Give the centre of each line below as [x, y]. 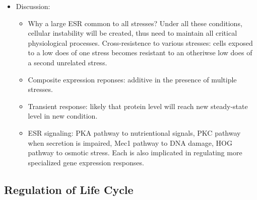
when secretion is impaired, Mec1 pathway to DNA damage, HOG [130, 142]
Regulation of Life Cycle [69, 189]
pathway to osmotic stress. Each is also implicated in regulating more [135, 153]
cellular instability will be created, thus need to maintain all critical [133, 33]
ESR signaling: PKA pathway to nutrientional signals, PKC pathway [134, 132]
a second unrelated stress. [68, 62]
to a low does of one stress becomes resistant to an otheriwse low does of [140, 53]
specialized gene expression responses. [86, 162]
